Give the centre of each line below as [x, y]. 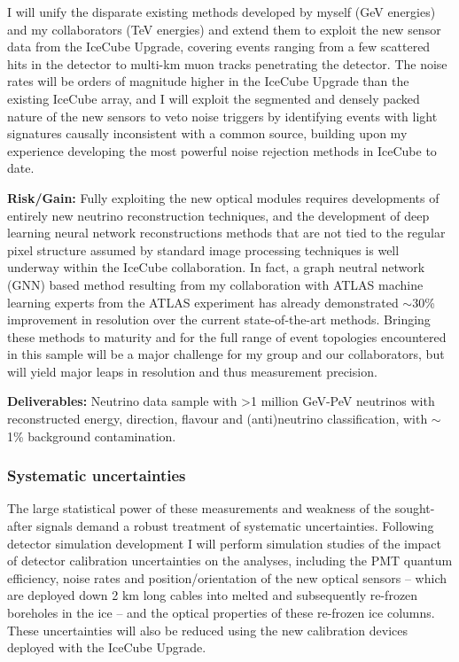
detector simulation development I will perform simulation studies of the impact [225, 543]
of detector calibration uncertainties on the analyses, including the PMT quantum [230, 561]
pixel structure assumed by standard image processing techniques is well [203, 249]
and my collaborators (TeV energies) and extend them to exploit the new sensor [224, 29]
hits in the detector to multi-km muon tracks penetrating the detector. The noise [227, 63]
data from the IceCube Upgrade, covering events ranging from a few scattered [219, 47]
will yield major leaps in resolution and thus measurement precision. [192, 371]
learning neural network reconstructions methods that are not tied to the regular [226, 233]
